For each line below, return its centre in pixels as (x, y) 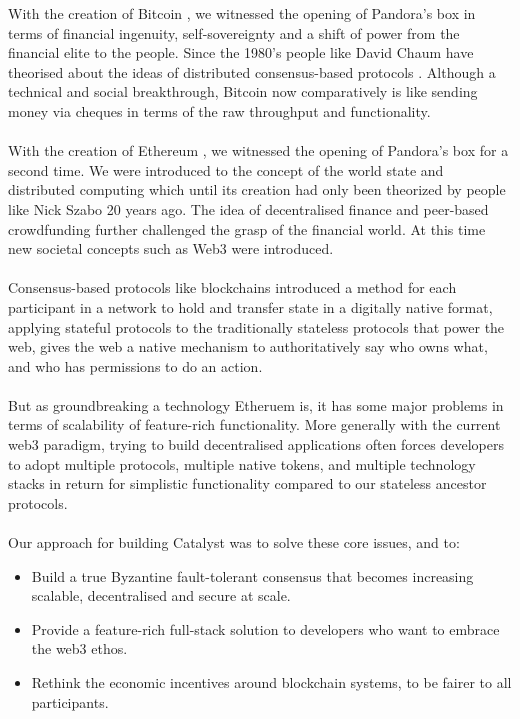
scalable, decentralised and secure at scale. (161, 595)
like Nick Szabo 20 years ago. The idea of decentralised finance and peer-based (248, 208)
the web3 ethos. (79, 648)
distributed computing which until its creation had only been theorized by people (257, 189)
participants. (70, 701)
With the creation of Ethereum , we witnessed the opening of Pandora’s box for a (258, 150)
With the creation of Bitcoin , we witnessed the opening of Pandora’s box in (242, 13)
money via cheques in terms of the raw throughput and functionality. (219, 110)
